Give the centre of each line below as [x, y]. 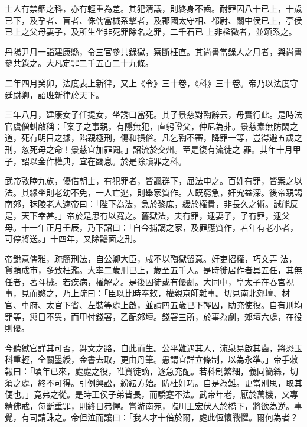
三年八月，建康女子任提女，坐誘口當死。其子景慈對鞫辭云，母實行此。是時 [149, 114]
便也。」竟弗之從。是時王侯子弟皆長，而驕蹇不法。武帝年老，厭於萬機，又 [147, 394]
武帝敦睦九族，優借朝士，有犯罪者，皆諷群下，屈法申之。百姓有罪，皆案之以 [153, 181]
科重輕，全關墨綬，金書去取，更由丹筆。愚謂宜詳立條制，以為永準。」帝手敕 [151, 359]
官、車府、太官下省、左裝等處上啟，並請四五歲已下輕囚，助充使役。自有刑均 [153, 305]
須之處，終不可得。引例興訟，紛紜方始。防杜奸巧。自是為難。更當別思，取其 [153, 382]
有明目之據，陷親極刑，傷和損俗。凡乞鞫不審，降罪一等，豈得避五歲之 [166, 138]
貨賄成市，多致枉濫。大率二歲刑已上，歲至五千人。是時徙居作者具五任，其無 [153, 270]
